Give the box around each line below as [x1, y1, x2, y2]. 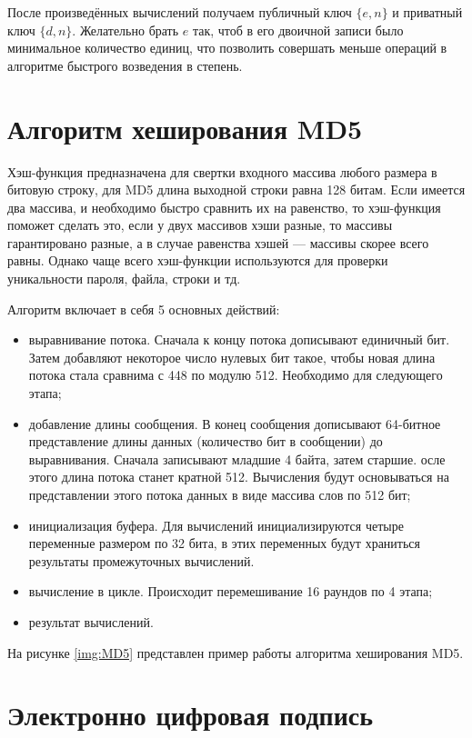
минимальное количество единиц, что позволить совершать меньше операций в [7, 38, 447, 57]
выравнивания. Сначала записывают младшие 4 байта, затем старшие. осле [28, 449, 446, 468]
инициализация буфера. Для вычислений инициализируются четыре [28, 515, 404, 534]
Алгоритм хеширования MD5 [7, 109, 363, 146]
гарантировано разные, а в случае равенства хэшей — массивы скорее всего [7, 233, 429, 252]
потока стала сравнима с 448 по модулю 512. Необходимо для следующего [28, 365, 443, 384]
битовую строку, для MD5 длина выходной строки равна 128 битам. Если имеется [7, 180, 466, 199]
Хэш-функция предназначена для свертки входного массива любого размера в [7, 162, 437, 181]
